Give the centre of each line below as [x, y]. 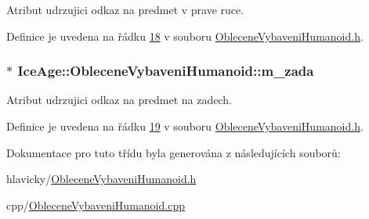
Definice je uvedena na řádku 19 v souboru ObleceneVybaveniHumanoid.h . [185, 126]
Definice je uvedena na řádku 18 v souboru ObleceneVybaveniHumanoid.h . [185, 36]
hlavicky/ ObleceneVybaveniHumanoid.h [101, 179]
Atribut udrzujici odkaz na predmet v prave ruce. [125, 9]
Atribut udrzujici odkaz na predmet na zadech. [119, 100]
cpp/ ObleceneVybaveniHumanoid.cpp [96, 205]
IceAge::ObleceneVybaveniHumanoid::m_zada [166, 71]
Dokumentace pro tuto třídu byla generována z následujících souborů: [174, 152]
